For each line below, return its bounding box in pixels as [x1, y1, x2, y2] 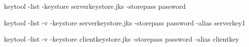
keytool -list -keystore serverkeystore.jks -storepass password [4, 1, 186, 11]
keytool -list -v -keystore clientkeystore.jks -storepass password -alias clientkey [4, 34, 240, 44]
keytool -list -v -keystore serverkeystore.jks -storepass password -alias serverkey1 [4, 17, 246, 27]
